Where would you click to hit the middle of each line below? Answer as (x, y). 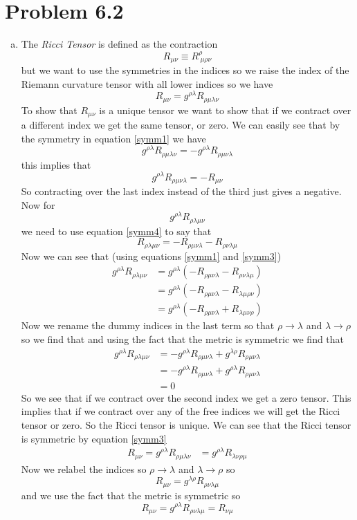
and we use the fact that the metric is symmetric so (131, 495)
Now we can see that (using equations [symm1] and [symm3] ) (151, 256)
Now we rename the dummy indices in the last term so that (148, 325)
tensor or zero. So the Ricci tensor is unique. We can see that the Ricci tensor (186, 424)
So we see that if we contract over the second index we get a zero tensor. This (186, 397)
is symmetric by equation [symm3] (94, 438)
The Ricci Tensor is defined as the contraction (119, 44)
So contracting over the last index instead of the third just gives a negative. (181, 191)
